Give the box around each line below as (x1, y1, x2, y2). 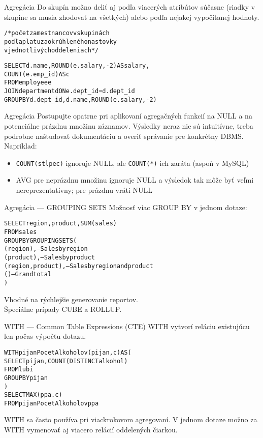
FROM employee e (4, 79, 52, 86)
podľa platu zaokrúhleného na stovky (4, 38, 117, 45)
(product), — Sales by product (4, 253, 95, 261)
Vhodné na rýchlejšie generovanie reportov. (4, 294, 138, 304)
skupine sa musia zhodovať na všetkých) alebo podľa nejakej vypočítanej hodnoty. (4, 11, 259, 22)
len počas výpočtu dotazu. (4, 331, 86, 341)
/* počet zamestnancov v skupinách (4, 30, 110, 37)
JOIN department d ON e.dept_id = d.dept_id (4, 87, 135, 95)
